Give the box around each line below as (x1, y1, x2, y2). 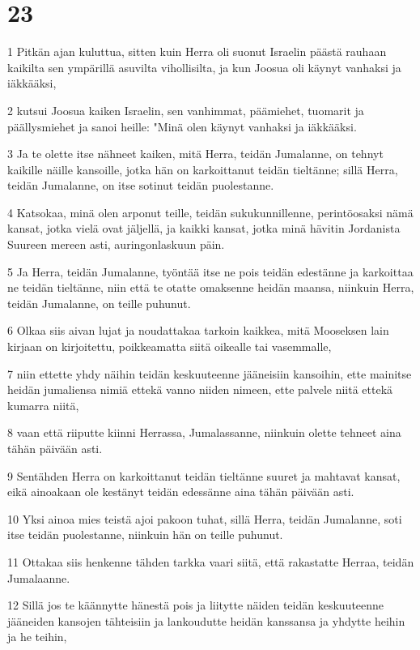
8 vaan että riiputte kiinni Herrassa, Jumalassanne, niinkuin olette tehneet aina (7, 424, 401, 441)
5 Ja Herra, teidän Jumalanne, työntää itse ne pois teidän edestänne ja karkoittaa (7, 263, 414, 280)
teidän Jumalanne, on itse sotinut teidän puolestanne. (7, 177, 274, 194)
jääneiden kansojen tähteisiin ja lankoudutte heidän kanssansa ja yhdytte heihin (7, 612, 405, 629)
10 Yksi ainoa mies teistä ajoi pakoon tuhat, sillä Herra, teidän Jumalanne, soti (7, 510, 402, 527)
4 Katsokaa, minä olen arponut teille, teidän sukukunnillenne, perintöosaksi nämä (7, 203, 414, 220)
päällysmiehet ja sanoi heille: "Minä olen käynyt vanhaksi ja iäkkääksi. (7, 118, 357, 135)
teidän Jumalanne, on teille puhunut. (7, 294, 191, 311)
